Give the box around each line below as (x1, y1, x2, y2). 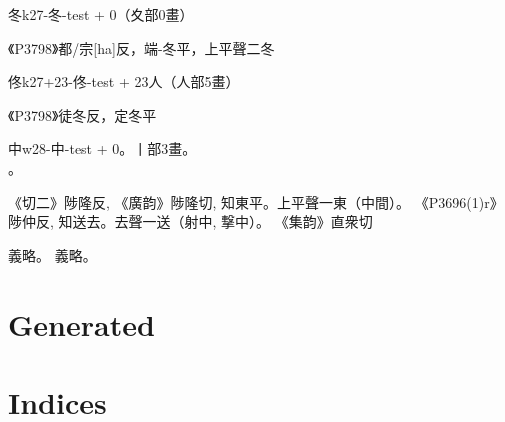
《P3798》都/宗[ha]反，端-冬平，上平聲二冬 (8, 37, 275, 58)
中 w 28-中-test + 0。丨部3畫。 (8, 138, 197, 159)
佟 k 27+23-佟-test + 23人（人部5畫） (8, 71, 240, 92)
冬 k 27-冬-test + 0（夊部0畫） (8, 4, 194, 24)
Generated (8, 303, 155, 344)
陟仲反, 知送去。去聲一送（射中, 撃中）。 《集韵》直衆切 (8, 211, 373, 232)
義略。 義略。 (8, 244, 97, 265)
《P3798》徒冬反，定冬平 (8, 104, 157, 125)
